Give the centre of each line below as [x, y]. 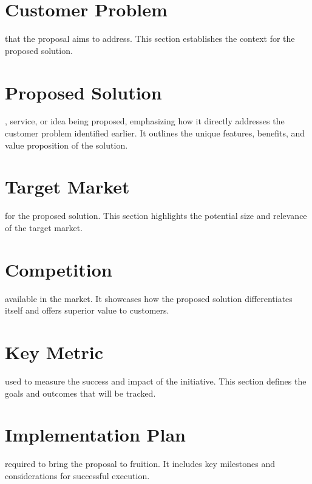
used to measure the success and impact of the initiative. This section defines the [156, 381]
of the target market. [44, 227]
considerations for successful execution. [77, 475]
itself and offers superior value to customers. [87, 310]
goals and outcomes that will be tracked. [80, 393]
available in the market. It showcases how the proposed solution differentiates [149, 298]
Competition [59, 269]
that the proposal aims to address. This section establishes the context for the [150, 39]
